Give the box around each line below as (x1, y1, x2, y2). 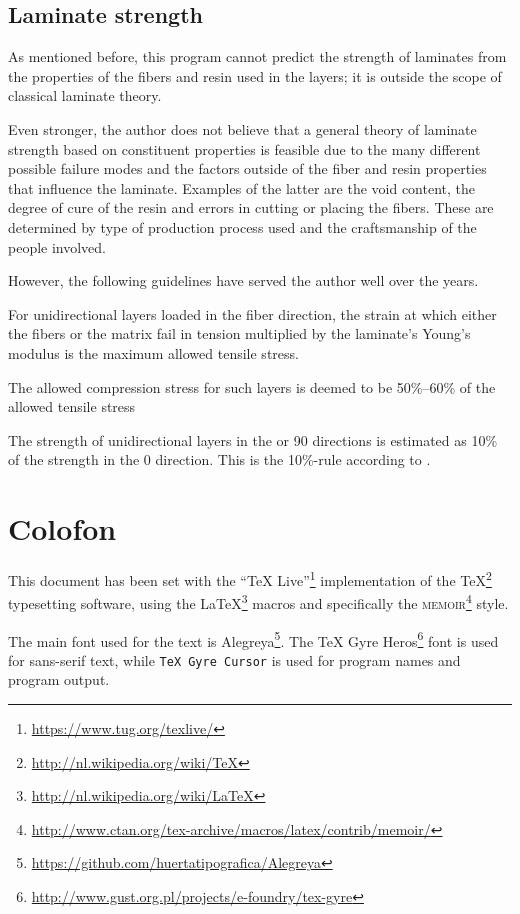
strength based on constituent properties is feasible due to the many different (8, 138, 481, 159)
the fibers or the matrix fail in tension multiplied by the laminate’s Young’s (8, 323, 471, 344)
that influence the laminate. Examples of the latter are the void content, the (8, 177, 476, 198)
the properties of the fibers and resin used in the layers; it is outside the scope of (8, 65, 502, 86)
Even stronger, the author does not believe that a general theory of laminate (8, 118, 477, 139)
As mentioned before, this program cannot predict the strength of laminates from (8, 46, 507, 67)
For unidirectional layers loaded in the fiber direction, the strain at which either (8, 303, 497, 324)
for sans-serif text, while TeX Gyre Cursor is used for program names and (8, 649, 461, 670)
